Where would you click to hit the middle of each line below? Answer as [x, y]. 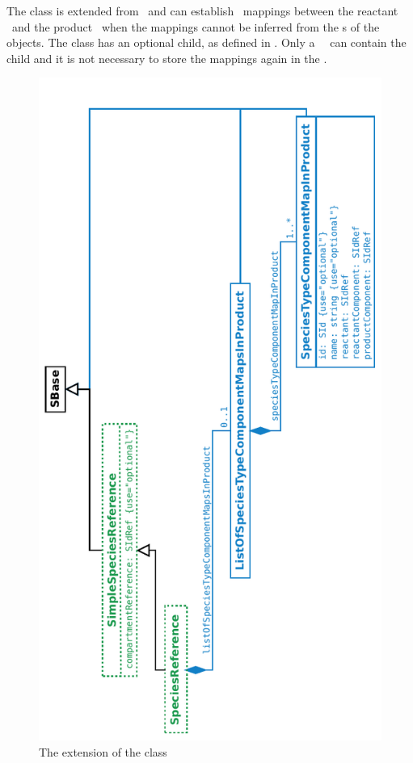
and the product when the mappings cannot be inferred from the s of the [196, 26]
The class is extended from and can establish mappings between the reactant [202, 10]
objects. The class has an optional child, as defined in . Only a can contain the [206, 42]
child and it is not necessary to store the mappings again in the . [167, 58]
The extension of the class [103, 751]
